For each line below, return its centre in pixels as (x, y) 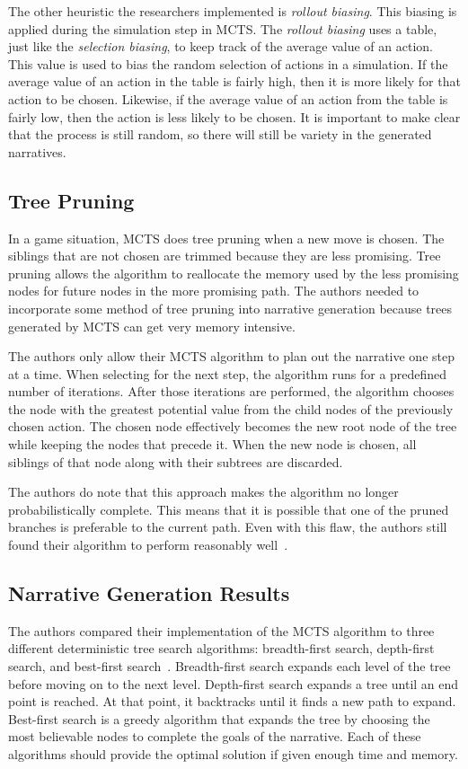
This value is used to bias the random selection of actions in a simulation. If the (228, 63)
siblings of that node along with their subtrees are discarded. (176, 461)
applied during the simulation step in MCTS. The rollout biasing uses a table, (223, 28)
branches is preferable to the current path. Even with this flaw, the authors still (228, 527)
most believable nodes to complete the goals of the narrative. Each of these (215, 736)
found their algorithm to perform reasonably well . (148, 545)
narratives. (37, 151)
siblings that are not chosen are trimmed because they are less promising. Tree (225, 256)
